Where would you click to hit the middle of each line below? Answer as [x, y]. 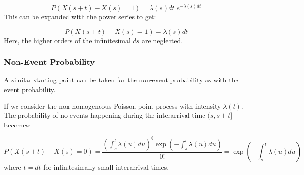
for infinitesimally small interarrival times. [106, 167]
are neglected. [162, 40]
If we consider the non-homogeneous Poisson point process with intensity [112, 105]
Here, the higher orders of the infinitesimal [67, 40]
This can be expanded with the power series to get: [80, 17]
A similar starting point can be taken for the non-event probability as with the [121, 80]
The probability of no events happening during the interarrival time [105, 115]
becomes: [17, 124]
